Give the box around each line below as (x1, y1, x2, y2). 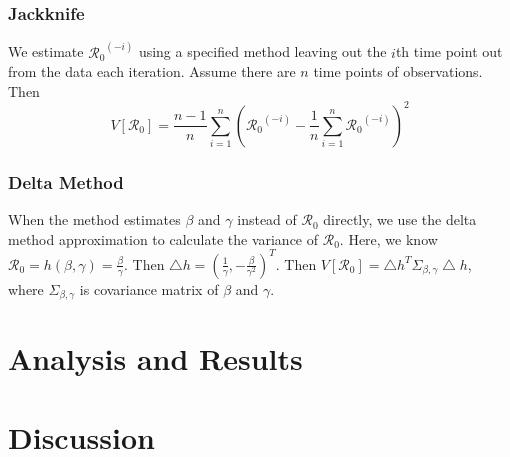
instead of (237, 209, 297, 230)
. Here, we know (339, 228, 438, 249)
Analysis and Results (8, 338, 303, 379)
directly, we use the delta (323, 209, 477, 230)
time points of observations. (313, 61, 483, 82)
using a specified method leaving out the (138, 41, 387, 62)
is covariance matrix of (79, 278, 219, 299)
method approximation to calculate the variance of (8, 228, 319, 249)
